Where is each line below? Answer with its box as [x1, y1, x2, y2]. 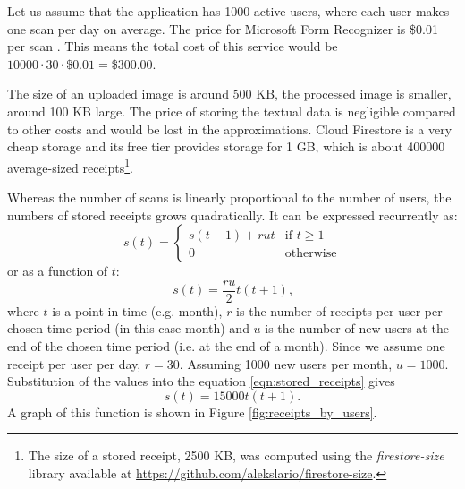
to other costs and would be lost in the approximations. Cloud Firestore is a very [7, 119, 452, 138]
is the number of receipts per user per [236, 301, 443, 320]
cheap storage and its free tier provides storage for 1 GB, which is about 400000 [7, 137, 445, 156]
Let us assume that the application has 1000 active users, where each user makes [7, 2, 450, 20]
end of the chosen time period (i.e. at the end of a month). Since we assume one [7, 337, 445, 356]
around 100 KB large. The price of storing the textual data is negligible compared [7, 101, 456, 120]
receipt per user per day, [7, 354, 141, 373]
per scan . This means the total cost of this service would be [7, 37, 338, 56]
